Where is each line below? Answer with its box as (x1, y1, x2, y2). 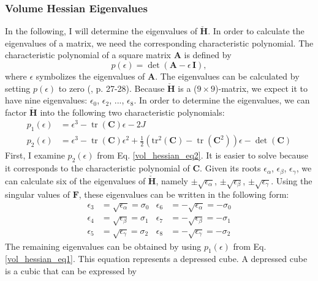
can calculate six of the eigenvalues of (5, 174, 146, 187)
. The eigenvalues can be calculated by (155, 70, 300, 82)
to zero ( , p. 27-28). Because (58, 81, 165, 94)
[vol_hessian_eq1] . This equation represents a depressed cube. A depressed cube (5, 252, 308, 265)
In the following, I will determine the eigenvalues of (5, 24, 197, 37)
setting (5, 81, 31, 94)
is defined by (184, 48, 232, 61)
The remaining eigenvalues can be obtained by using (5, 239, 202, 252)
